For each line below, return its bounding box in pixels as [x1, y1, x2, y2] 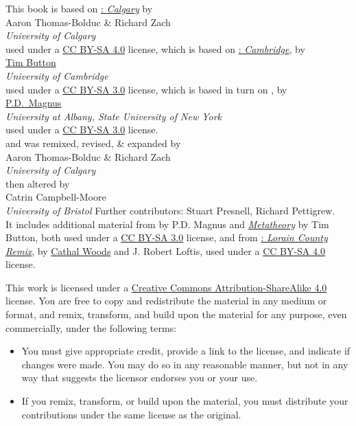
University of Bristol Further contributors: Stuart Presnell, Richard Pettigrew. [5, 203, 335, 217]
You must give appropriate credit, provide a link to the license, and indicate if [21, 344, 351, 358]
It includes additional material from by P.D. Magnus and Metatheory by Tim [5, 216, 329, 231]
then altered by [5, 176, 70, 190]
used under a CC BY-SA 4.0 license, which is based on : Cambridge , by [5, 41, 305, 56]
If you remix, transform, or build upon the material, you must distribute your [21, 394, 348, 408]
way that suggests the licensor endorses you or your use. [21, 370, 258, 385]
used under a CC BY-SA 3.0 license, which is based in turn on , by [5, 82, 287, 96]
